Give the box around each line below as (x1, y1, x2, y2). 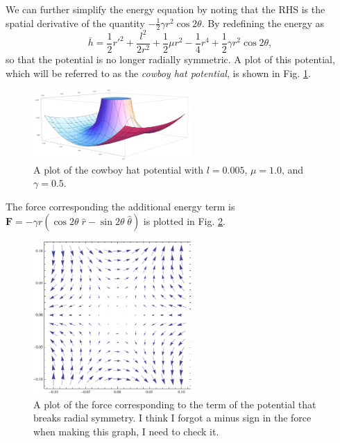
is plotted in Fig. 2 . (143, 214, 226, 228)
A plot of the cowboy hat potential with (33, 162, 204, 176)
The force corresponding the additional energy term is (6, 199, 235, 213)
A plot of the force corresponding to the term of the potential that (33, 396, 316, 411)
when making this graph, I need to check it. (33, 424, 219, 438)
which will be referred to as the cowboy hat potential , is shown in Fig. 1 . (6, 65, 311, 80)
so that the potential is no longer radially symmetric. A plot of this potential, (6, 51, 335, 66)
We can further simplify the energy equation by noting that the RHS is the (6, 2, 325, 16)
